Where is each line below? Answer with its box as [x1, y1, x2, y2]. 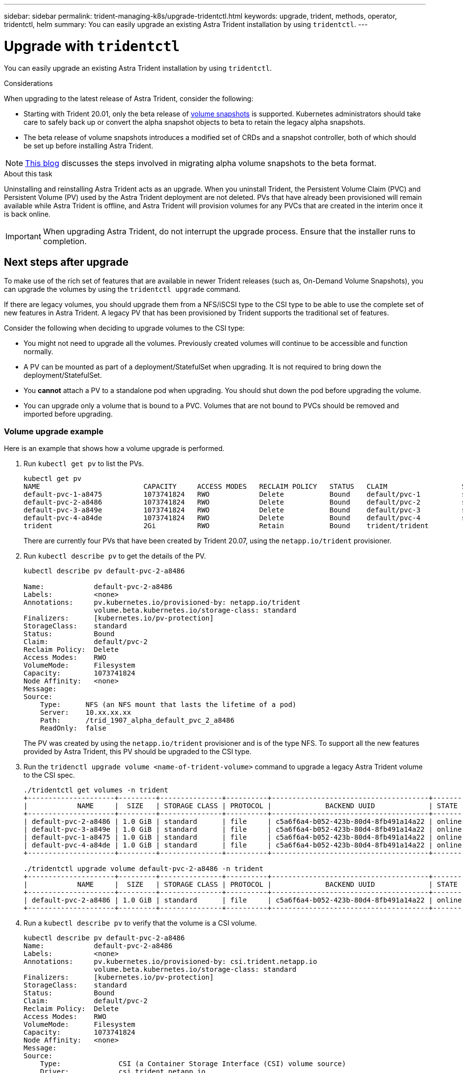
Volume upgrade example [4, 426, 103, 436]
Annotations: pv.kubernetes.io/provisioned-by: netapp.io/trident [24, 598, 301, 607]
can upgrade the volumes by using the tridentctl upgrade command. [4, 285, 241, 294]
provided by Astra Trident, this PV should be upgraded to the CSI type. [24, 747, 252, 756]
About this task [4, 169, 52, 178]
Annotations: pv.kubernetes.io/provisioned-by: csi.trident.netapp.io [24, 958, 317, 966]
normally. [24, 347, 53, 356]
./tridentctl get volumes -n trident [24, 786, 169, 794]
